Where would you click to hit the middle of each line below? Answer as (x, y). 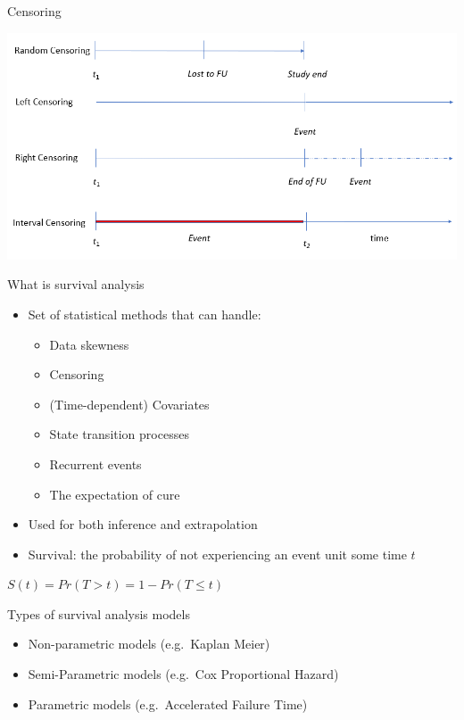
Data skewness (89, 344)
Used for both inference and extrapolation (143, 524)
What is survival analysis (76, 284)
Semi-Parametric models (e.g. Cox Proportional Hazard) (183, 674)
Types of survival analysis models (99, 613)
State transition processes (119, 434)
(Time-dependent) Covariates (129, 404)
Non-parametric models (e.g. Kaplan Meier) (149, 644)
